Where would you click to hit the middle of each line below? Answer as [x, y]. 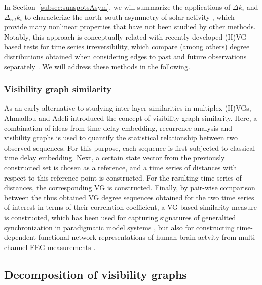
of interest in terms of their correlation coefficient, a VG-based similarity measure [130, 207]
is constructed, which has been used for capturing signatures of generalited [120, 217]
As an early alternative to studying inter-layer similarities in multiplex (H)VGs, [128, 108]
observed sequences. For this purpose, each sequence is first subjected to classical [130, 147]
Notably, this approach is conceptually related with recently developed [114, 36]
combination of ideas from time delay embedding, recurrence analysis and [118, 128]
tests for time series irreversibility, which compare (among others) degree [137, 46]
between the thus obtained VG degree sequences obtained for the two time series [129, 197]
